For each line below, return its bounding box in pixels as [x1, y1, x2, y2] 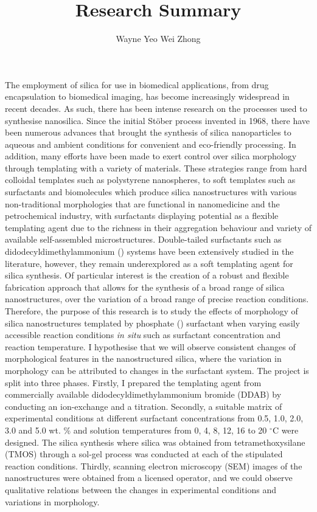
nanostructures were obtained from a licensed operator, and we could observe [5, 471, 293, 484]
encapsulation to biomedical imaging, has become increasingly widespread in [5, 90, 290, 103]
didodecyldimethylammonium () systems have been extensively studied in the [5, 245, 294, 258]
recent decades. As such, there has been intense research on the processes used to [5, 102, 307, 114]
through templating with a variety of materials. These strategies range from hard [5, 161, 307, 174]
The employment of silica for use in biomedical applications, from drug [5, 78, 269, 91]
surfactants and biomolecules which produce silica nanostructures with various [5, 185, 297, 198]
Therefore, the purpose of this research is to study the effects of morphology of [5, 305, 298, 317]
